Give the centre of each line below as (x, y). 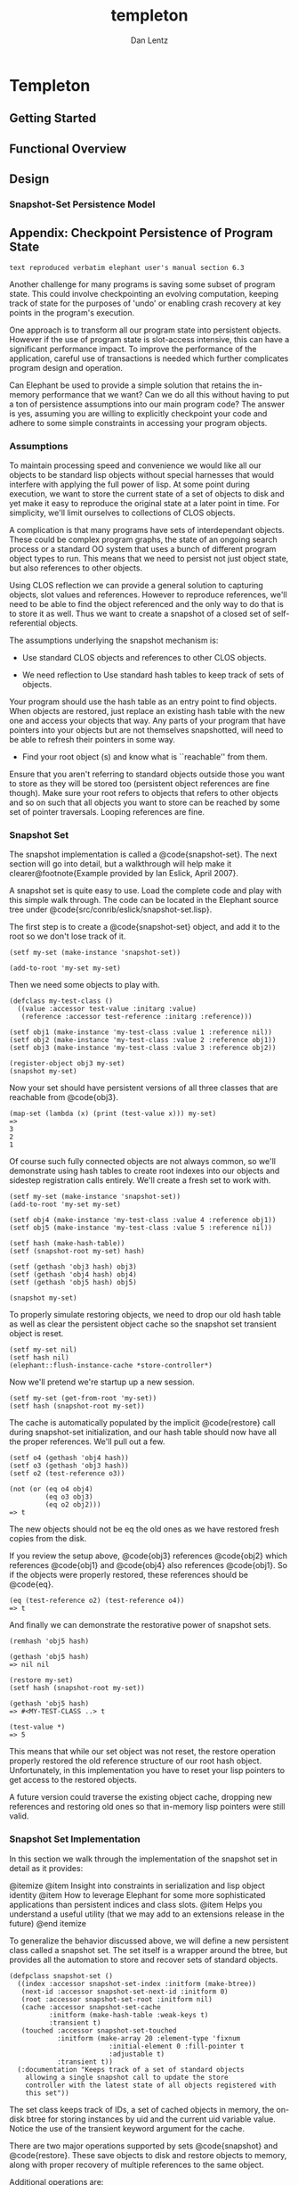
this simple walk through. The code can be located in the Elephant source (144, 900)
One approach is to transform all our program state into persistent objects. (145, 330)
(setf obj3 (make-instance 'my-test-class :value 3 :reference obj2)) (143, 1048)
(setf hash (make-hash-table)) (67, 1244)
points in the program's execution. (72, 312)
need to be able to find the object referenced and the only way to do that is (147, 604)
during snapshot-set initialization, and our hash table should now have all (143, 1433)
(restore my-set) (41, 1680)
